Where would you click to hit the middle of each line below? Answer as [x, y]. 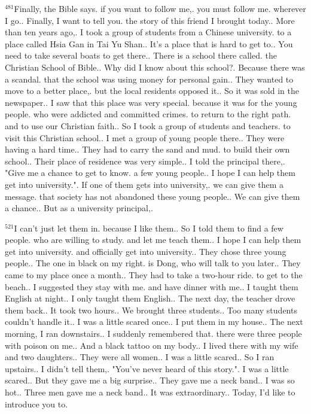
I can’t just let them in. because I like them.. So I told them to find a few [149, 228]
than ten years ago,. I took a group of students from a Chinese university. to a [148, 32]
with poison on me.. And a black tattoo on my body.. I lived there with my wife [152, 345]
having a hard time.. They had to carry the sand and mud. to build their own [147, 149]
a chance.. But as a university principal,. [79, 208]
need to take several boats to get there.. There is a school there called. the [141, 55]
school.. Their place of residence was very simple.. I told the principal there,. [145, 161]
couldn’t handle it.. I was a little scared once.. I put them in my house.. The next [154, 322]
